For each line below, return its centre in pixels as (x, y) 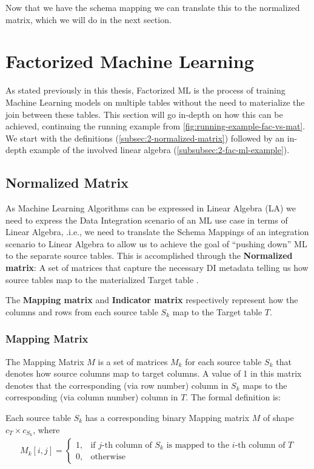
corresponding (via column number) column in (92, 397)
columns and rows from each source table (82, 311)
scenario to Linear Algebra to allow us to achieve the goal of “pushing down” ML (156, 243)
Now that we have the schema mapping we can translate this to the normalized (153, 7)
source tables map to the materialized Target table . (102, 279)
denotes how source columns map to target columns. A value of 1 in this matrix (154, 373)
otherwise (108, 457)
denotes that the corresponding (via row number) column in (117, 385)
